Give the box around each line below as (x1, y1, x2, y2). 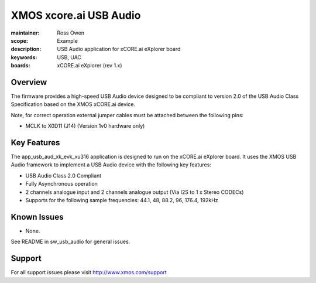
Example (57, 37, 78, 44)
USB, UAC (57, 53, 82, 61)
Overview (11, 77, 47, 87)
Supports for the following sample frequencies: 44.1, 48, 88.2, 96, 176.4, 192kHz (25, 197, 219, 204)
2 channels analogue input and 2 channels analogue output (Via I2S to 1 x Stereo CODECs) (25, 188, 244, 196)
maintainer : (11, 29, 40, 36)
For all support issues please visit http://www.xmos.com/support (11, 269, 167, 276)
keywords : (11, 53, 37, 61)
